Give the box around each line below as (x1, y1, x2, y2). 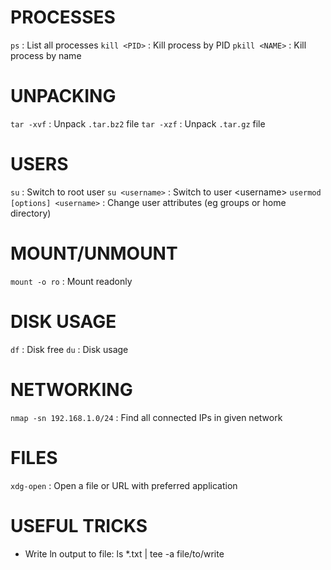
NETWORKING (10, 378, 133, 401)
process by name (10, 49, 82, 61)
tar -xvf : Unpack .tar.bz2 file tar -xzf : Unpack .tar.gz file (10, 117, 266, 130)
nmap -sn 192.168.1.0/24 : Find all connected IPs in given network (10, 411, 283, 423)
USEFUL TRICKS (10, 514, 148, 537)
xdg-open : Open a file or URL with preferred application (10, 479, 238, 491)
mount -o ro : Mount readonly (10, 275, 133, 287)
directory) (10, 207, 52, 219)
